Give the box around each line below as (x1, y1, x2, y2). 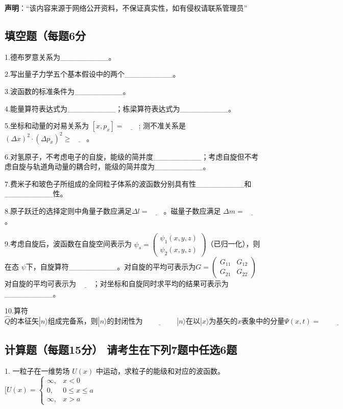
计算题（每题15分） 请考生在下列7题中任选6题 (5, 342, 237, 357)
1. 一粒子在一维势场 (5, 366, 70, 376)
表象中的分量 (241, 317, 285, 325)
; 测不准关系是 (138, 120, 186, 131)
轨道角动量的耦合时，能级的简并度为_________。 (33, 161, 210, 172)
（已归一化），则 (206, 238, 260, 249)
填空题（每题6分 (5, 27, 86, 43)
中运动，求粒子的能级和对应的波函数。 (95, 366, 225, 376)
